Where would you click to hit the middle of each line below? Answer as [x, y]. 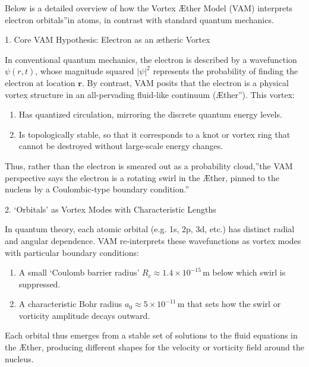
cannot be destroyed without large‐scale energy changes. [121, 146]
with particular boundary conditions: [72, 252]
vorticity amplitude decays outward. [84, 315]
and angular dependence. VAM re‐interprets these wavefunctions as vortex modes [153, 240]
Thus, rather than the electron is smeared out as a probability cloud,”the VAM [149, 165]
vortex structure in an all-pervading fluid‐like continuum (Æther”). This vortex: [150, 94]
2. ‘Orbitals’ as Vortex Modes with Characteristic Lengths [111, 209]
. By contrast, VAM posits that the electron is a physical [185, 82]
